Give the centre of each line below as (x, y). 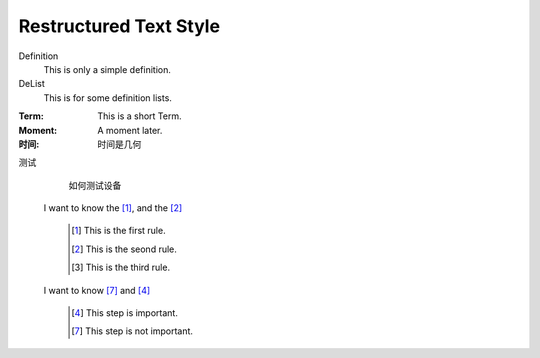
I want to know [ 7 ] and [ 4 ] (97, 290)
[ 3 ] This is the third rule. (120, 267)
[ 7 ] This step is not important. (132, 331)
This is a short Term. (139, 116)
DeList (31, 84)
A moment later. (130, 130)
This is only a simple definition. (107, 69)
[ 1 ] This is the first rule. (118, 231)
